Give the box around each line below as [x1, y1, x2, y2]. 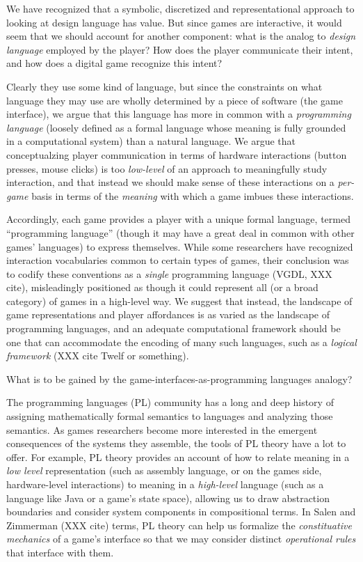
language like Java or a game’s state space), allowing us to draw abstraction [6, 490, 330, 505]
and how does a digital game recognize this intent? [6, 56, 223, 70]
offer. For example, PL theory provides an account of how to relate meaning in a [6, 449, 350, 464]
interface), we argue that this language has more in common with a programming [6, 107, 351, 121]
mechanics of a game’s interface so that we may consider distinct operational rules [6, 531, 356, 546]
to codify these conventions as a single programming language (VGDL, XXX [6, 266, 332, 281]
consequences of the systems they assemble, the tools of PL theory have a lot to [6, 436, 346, 451]
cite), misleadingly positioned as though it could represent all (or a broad [6, 280, 318, 295]
